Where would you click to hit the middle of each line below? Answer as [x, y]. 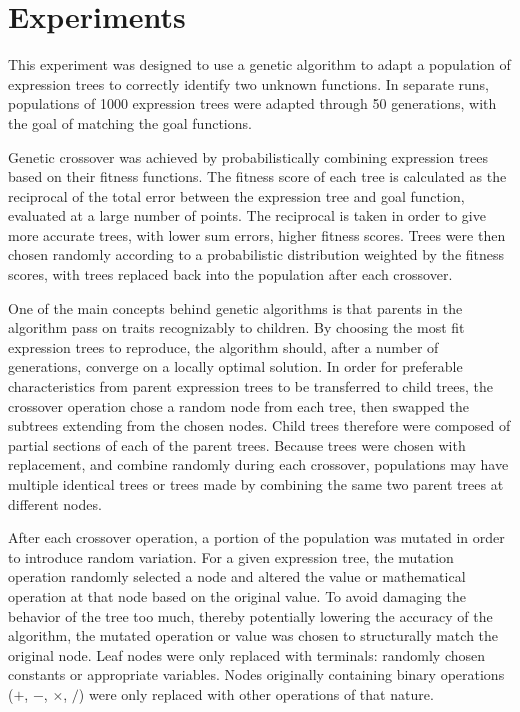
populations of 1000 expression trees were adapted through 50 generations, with [252, 103]
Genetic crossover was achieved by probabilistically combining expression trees [248, 156]
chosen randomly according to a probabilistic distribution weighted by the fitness [256, 254]
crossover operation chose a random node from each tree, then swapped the [238, 405]
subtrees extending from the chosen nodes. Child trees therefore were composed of [259, 425]
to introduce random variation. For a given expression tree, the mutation [231, 556]
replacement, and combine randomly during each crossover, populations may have [258, 464]
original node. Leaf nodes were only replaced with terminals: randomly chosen [247, 654]
